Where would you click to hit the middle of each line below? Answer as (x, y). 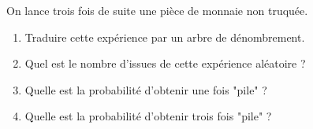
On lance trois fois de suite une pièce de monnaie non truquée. (157, 10)
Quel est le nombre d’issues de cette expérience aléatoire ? (165, 63)
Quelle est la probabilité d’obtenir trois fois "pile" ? (148, 116)
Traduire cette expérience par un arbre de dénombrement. (165, 37)
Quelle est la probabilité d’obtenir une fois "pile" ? (146, 89)
